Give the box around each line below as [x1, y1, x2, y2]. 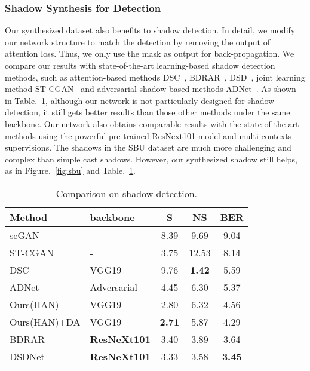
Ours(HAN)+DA [10, 314, 81, 329]
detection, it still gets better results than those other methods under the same [5, 106, 290, 118]
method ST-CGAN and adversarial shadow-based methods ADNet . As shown [5, 82, 296, 95]
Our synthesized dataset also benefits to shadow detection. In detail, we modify [5, 24, 296, 36]
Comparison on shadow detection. [56, 186, 197, 200]
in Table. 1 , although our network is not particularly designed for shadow [5, 94, 275, 106]
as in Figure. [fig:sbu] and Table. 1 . [5, 164, 136, 177]
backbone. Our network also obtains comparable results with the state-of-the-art [5, 117, 299, 130]
